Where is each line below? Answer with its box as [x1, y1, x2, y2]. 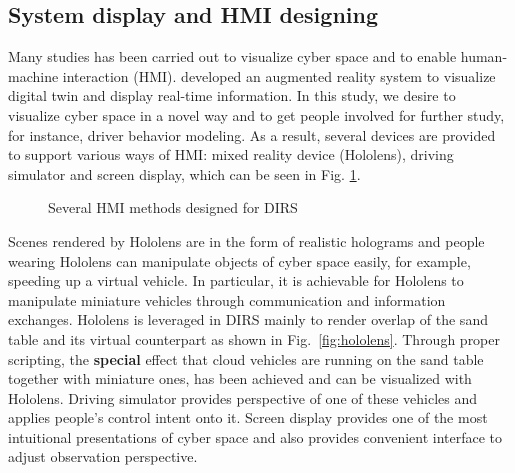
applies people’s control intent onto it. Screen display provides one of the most [8, 407, 488, 428]
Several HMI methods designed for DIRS [48, 197, 298, 218]
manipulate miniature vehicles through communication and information [8, 289, 446, 310]
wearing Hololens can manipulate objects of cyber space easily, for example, [8, 250, 471, 271]
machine [8, 65, 59, 86]
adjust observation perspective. [8, 446, 198, 467]
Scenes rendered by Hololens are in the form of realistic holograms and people [8, 230, 485, 251]
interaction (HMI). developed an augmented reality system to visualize [62, 65, 496, 86]
